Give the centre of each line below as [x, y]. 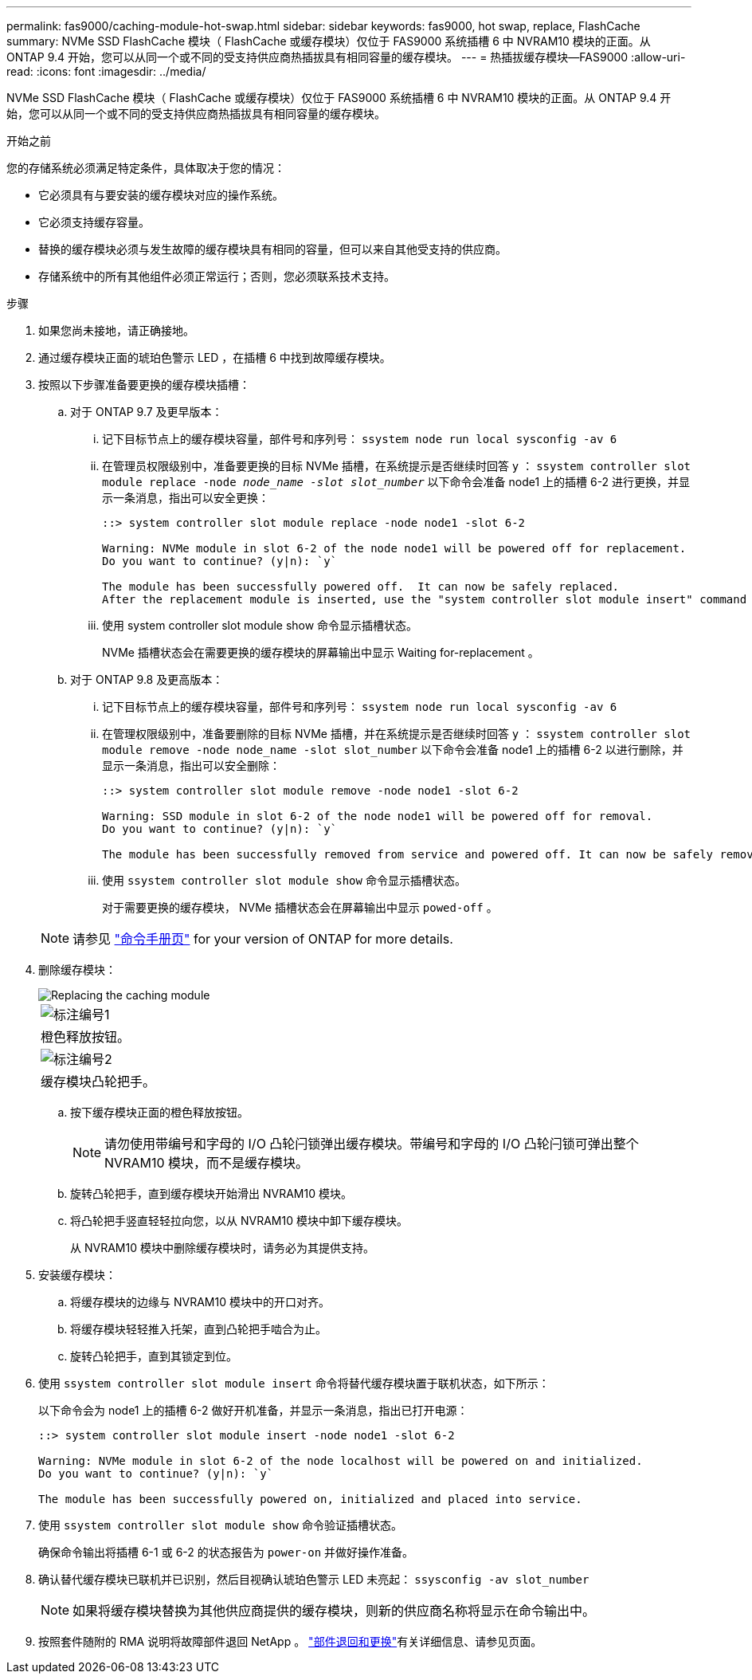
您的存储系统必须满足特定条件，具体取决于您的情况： [146, 168]
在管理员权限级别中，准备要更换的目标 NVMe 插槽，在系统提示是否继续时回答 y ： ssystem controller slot [397, 466]
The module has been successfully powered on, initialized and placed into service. [310, 1499]
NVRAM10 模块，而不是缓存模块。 [207, 1163]
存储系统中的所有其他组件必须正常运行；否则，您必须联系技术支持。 [217, 276]
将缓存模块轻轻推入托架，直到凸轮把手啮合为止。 [198, 1329]
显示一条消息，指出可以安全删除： [191, 765]
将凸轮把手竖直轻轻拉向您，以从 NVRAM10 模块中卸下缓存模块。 [239, 1221]
